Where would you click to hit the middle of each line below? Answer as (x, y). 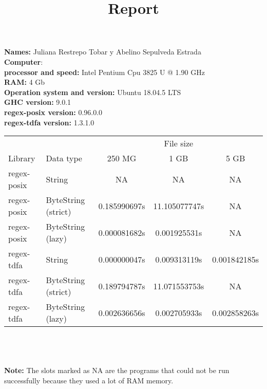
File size (179, 143)
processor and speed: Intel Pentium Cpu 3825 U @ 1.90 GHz (104, 72)
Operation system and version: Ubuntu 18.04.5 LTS (93, 92)
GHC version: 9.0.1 (38, 102)
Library (22, 158)
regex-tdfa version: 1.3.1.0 (49, 122)
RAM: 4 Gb (25, 82)
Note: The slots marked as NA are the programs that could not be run (117, 370)
